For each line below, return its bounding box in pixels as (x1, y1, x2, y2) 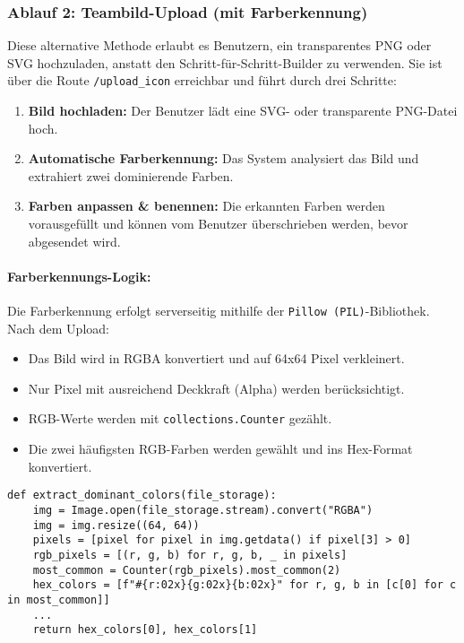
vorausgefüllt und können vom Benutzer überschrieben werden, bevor (28, 214, 408, 233)
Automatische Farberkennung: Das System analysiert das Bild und (28, 149, 419, 168)
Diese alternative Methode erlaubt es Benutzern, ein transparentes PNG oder (7, 36, 432, 55)
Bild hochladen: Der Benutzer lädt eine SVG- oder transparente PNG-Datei (28, 101, 458, 120)
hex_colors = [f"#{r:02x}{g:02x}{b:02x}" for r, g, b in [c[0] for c (32, 578, 457, 592)
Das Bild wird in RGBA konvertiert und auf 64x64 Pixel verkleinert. (28, 349, 405, 368)
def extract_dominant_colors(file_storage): (7, 489, 277, 502)
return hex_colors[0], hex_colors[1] (32, 623, 258, 637)
